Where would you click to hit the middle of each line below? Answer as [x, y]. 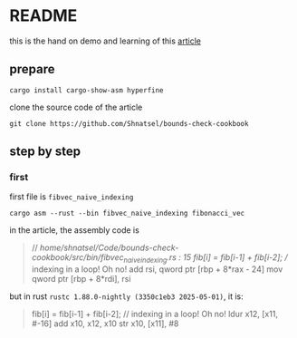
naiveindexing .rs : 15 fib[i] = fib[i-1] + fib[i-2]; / [206, 259]
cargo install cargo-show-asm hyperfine [87, 90]
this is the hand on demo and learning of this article [105, 41]
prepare [32, 69]
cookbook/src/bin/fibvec [77, 257]
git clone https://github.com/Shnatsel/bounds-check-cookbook [129, 123]
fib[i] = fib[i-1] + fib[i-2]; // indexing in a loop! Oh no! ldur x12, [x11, [155, 314]
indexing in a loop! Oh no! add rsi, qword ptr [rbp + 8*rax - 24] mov [157, 269]
